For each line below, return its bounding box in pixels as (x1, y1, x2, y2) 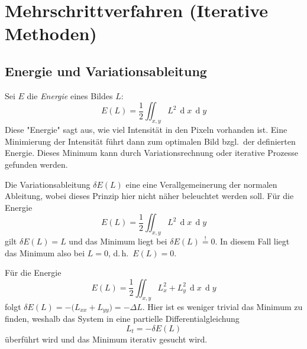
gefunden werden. (5, 158, 68, 170)
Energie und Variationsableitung (5, 61, 207, 80)
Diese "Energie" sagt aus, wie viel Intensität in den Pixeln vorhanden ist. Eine (5, 123, 287, 136)
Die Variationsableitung (5, 178, 91, 190)
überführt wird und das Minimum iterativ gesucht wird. (5, 332, 208, 345)
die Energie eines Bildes (27, 89, 113, 102)
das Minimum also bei (5, 246, 85, 259)
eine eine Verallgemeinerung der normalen (125, 178, 277, 190)
